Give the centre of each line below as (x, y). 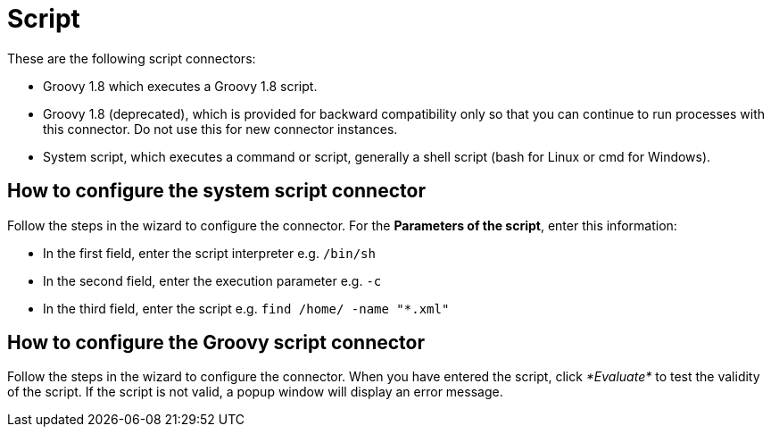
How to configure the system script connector (216, 191)
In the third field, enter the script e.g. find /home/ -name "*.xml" (246, 308)
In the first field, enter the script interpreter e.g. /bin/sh (209, 253)
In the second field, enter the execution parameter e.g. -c (212, 280)
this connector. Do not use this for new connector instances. (220, 129)
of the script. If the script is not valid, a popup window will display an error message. (255, 392)
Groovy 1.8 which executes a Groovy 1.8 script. (180, 86)
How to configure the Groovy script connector (216, 343)
